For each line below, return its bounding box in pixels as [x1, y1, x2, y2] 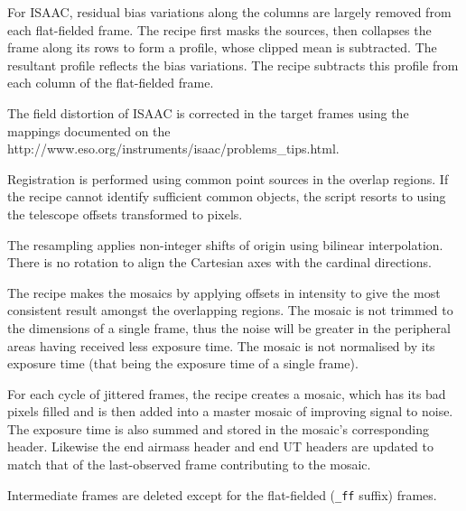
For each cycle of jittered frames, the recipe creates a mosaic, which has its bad [7, 384, 446, 403]
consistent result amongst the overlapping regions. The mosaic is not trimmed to [7, 301, 453, 320]
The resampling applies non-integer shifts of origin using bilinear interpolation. [7, 235, 443, 254]
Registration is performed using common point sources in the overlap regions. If [7, 169, 449, 188]
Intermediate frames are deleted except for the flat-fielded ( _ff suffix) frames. [7, 485, 437, 504]
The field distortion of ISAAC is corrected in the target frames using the [7, 103, 409, 122]
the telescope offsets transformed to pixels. [7, 204, 243, 223]
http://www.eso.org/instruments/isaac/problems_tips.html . [7, 139, 340, 158]
